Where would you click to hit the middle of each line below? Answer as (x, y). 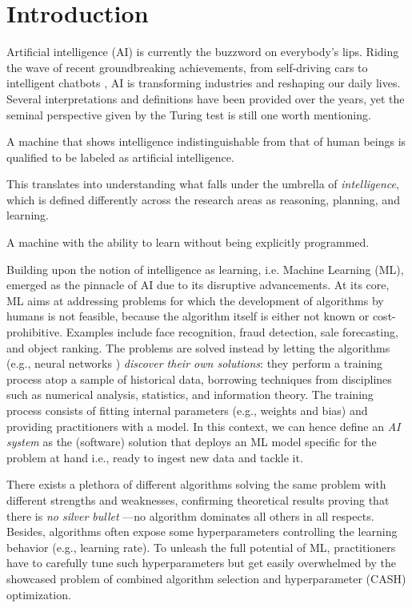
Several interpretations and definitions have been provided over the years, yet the (206, 98)
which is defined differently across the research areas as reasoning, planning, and (203, 199)
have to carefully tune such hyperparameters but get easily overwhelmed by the (201, 563)
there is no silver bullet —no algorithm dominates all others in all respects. (190, 515)
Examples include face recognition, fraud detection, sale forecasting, (232, 332)
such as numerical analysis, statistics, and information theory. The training (190, 395)
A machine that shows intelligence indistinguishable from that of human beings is (206, 141)
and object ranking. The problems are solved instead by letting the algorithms (198, 347)
